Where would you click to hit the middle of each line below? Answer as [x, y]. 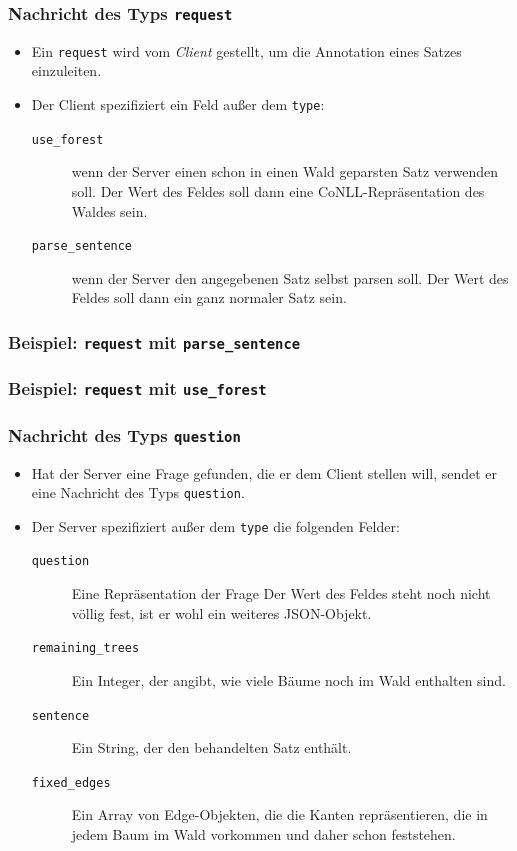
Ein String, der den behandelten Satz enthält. [211, 747]
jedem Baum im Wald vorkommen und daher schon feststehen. [263, 834]
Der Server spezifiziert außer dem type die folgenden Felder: [215, 525]
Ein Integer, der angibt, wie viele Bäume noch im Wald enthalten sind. [288, 679]
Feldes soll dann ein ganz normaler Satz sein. [209, 297]
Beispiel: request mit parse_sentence [154, 341]
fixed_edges [71, 782]
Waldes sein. [109, 210]
